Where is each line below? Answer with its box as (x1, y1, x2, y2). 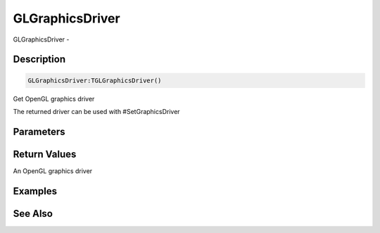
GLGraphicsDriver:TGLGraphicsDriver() (27, 76, 162, 84)
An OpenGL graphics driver (13, 166, 93, 175)
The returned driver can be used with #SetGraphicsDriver (13, 107, 180, 115)
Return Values (13, 148, 77, 160)
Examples (13, 185, 58, 197)
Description (13, 53, 66, 65)
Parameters (13, 125, 65, 137)
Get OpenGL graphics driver (13, 94, 95, 103)
